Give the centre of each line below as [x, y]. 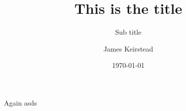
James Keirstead [128, 48]
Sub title [128, 32]
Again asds [20, 102]
